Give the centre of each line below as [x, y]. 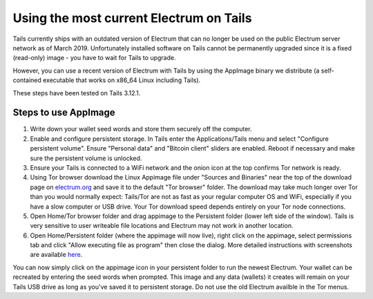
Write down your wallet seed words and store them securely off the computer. [141, 129]
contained [27, 80]
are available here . [56, 255]
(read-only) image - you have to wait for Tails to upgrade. [94, 58]
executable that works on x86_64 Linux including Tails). [122, 80]
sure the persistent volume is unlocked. [86, 158]
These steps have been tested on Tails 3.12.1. [77, 93]
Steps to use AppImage [64, 113]
